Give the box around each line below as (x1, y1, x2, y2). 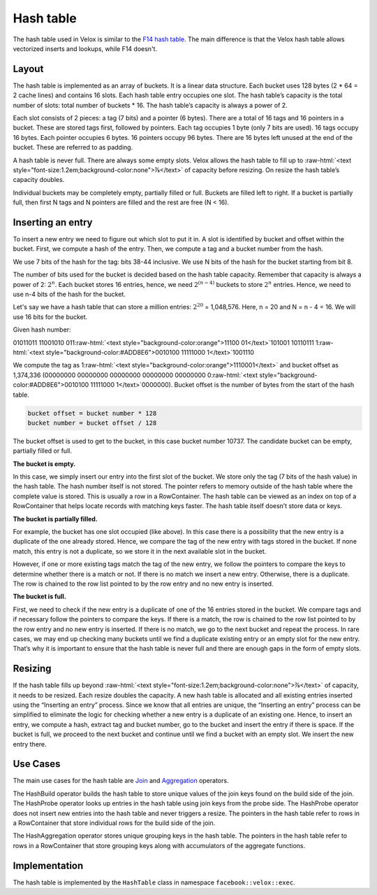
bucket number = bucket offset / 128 (27, 418, 157, 427)
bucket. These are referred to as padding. (13, 143, 133, 152)
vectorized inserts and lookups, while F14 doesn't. (13, 44, 157, 52)
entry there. (13, 740, 47, 748)
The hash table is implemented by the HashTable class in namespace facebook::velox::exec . (13, 878, 296, 887)
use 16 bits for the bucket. (13, 312, 88, 321)
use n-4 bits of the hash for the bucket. (13, 290, 126, 298)
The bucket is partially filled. (13, 514, 98, 523)
